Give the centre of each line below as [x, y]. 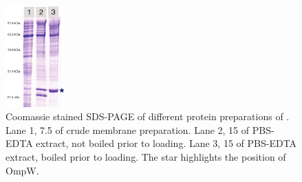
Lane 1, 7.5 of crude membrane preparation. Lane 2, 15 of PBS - [140, 129]
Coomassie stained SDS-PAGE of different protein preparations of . [148, 116]
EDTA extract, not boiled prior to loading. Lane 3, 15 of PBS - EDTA [151, 143]
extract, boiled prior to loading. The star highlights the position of [146, 157]
